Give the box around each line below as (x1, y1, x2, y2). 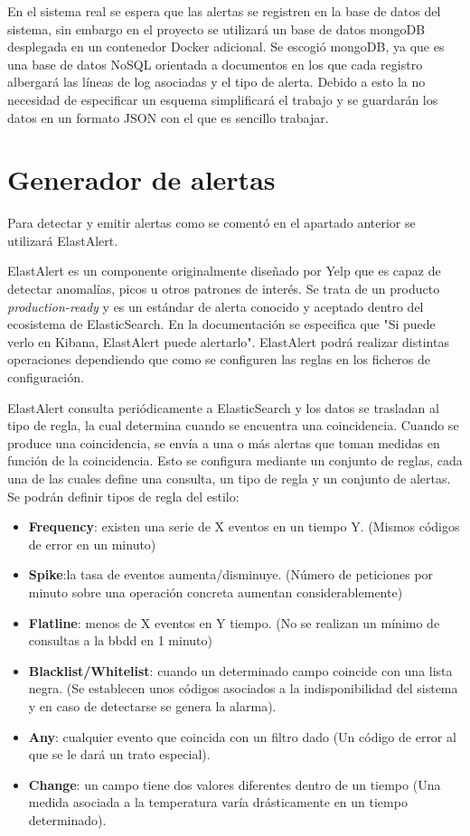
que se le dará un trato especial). (28, 745, 211, 764)
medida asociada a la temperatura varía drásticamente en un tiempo (28, 793, 408, 812)
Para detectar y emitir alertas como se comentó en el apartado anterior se (7, 213, 416, 232)
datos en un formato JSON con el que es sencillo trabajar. (7, 108, 329, 127)
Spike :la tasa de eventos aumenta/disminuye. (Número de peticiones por (28, 565, 434, 584)
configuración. (7, 368, 84, 387)
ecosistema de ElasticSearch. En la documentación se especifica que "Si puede (7, 315, 436, 333)
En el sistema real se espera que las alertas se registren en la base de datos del (7, 2, 441, 20)
